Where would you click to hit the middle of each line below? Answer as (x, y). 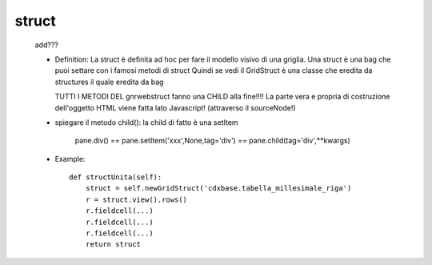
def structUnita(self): (116, 177)
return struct (113, 245)
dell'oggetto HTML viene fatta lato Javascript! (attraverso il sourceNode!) (175, 107)
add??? (47, 45)
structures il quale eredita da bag (109, 82)
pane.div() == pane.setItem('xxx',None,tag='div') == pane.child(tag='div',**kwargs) (213, 141)
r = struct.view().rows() (136, 199)
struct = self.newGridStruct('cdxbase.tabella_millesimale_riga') (218, 189)
